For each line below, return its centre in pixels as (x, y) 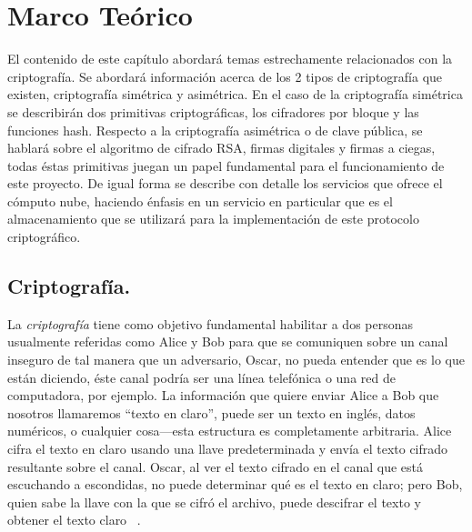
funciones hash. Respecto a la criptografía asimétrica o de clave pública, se (215, 130)
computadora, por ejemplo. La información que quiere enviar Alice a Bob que (223, 395)
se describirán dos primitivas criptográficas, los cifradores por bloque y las (213, 111)
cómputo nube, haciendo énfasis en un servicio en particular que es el (200, 201)
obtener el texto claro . (74, 520)
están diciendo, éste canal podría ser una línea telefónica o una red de (201, 377)
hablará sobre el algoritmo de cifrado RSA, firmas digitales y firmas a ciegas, (221, 148)
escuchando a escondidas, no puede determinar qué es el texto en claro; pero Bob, (235, 484)
